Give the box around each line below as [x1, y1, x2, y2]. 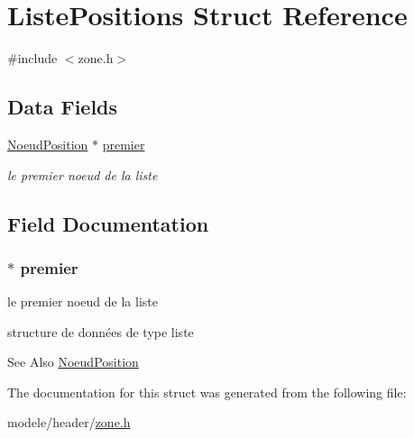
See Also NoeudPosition [7, 352, 139, 371]
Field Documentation [7, 209, 209, 237]
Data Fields [7, 93, 118, 121]
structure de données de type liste [7, 322, 194, 341]
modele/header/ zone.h [7, 413, 131, 432]
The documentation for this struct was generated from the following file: [7, 382, 407, 401]
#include [7, 49, 58, 68]
